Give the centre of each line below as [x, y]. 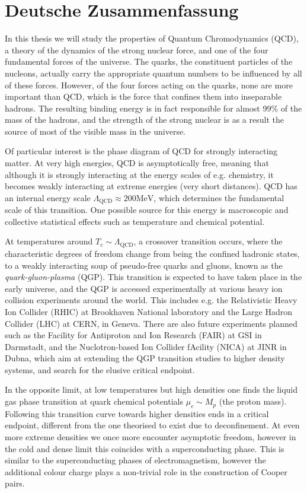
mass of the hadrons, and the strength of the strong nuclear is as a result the [144, 120]
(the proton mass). [253, 401]
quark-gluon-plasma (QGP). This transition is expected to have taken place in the [153, 277]
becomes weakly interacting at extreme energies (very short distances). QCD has [151, 186]
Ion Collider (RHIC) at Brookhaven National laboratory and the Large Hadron [149, 311]
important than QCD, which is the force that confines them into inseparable [143, 96]
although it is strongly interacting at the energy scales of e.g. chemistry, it [139, 174]
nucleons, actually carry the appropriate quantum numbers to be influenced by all [153, 73]
